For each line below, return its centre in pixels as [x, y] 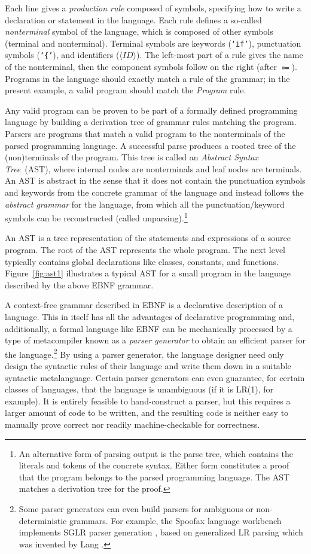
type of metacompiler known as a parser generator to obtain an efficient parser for [155, 340]
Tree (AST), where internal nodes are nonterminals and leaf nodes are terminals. [153, 168]
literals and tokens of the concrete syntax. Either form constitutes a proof [154, 465]
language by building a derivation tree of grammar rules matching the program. [151, 122]
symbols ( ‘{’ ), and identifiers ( [62, 55]
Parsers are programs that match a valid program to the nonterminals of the [145, 134]
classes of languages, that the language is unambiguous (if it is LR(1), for [139, 389]
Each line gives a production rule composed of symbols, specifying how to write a [153, 8]
